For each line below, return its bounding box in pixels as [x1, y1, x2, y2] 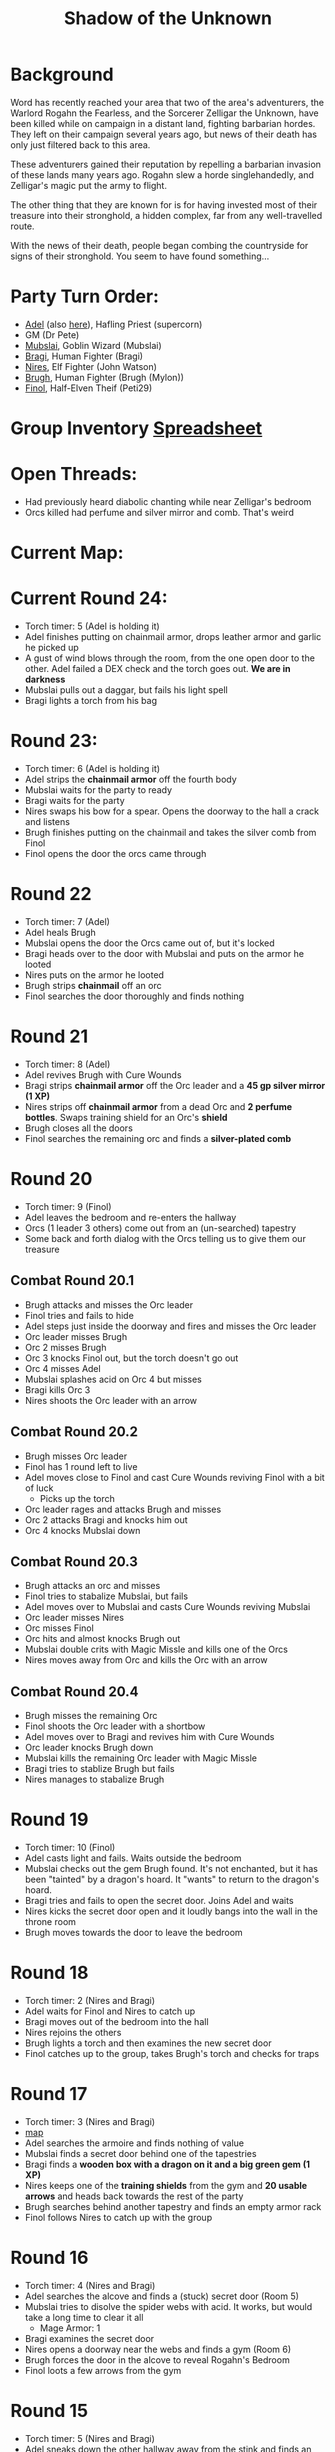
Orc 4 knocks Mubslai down [24, 1524, 141, 1536]
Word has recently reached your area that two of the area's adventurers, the [10, 96, 325, 108]
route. [10, 220, 35, 232]
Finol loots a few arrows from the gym [24, 2364, 182, 2376]
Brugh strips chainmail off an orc [24, 980, 162, 991]
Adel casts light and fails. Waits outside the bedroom [24, 1852, 242, 1864]
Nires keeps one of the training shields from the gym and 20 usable [24, 2179, 308, 2191]
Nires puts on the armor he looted [24, 969, 165, 981]
